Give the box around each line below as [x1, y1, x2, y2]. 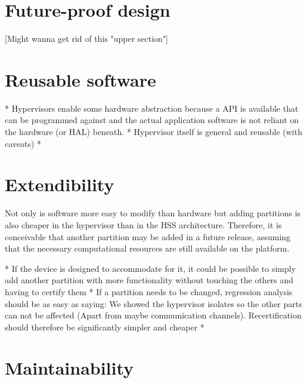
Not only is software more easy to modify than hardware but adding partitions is [5, 207, 301, 219]
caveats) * [5, 137, 42, 149]
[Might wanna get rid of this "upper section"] [5, 32, 169, 45]
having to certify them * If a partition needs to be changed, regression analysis [5, 285, 293, 298]
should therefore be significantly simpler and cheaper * [5, 320, 204, 333]
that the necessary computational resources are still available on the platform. [5, 242, 290, 255]
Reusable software [5, 67, 156, 91]
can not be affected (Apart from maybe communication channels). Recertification [5, 309, 302, 321]
